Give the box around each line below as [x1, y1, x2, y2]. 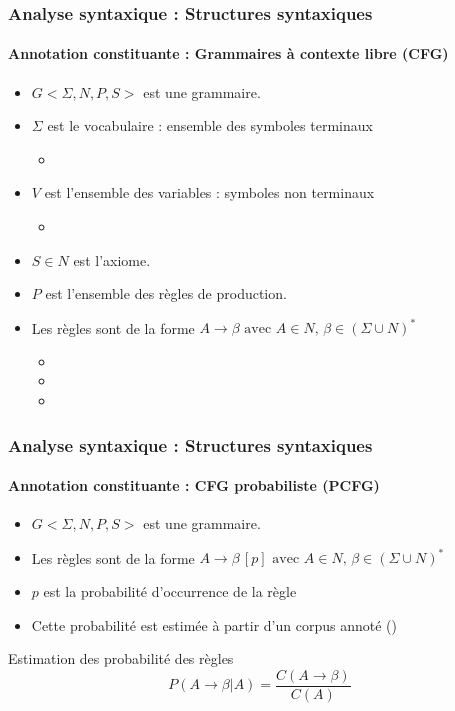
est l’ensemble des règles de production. [45, 283, 287, 304]
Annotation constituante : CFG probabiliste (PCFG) [8, 475, 380, 496]
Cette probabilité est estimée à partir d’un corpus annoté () [31, 614, 397, 635]
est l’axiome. [73, 249, 151, 270]
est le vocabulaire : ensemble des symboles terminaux [47, 115, 373, 136]
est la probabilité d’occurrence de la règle [43, 581, 297, 601]
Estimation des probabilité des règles [8, 648, 234, 669]
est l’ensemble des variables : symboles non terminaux [44, 182, 375, 203]
